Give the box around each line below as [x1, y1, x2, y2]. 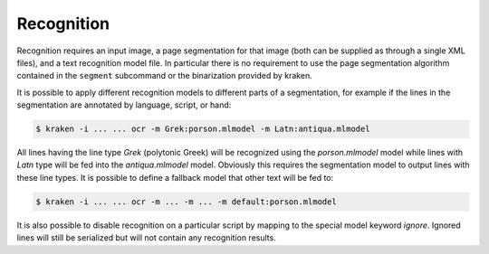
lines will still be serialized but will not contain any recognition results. [16, 232, 276, 243]
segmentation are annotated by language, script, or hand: [16, 99, 232, 110]
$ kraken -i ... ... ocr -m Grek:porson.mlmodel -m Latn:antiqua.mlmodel [35, 124, 370, 135]
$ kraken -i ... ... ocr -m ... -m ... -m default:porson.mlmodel [35, 196, 337, 207]
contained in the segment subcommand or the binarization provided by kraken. [16, 71, 312, 81]
